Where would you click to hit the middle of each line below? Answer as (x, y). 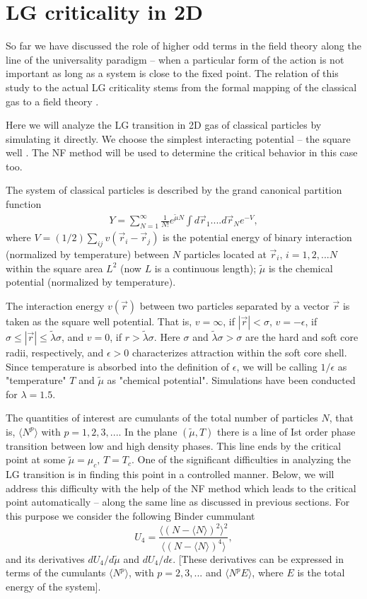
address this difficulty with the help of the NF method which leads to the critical (181, 488)
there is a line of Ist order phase (286, 431)
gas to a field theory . (52, 101)
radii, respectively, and (55, 352)
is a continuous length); (205, 268)
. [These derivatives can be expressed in (258, 558)
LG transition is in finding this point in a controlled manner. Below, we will (170, 474)
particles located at (225, 254)
